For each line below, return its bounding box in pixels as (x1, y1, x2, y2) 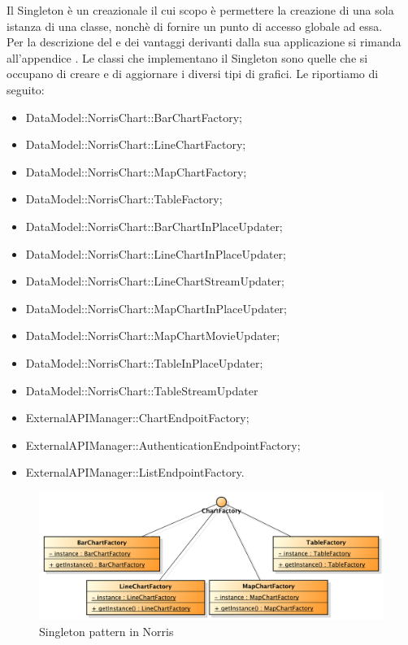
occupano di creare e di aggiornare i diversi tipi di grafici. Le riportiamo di (7, 65, 379, 82)
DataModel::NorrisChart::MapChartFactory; (25, 163, 247, 180)
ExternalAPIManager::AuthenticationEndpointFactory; (25, 436, 301, 453)
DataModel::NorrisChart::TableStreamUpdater (25, 381, 258, 399)
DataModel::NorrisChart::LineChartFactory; (25, 136, 246, 153)
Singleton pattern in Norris (39, 622, 174, 639)
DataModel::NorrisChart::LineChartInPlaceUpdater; (25, 245, 287, 262)
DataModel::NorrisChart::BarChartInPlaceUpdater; (25, 217, 283, 234)
